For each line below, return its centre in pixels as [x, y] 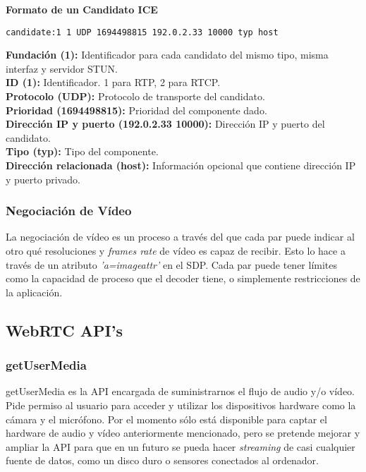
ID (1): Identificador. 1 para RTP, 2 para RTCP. [113, 82]
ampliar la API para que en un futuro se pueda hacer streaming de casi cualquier [181, 446]
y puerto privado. [43, 179]
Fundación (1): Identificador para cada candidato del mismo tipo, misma [167, 55]
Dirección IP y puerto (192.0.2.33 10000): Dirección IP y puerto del [165, 124]
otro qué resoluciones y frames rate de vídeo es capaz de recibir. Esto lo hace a [176, 250]
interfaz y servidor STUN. [62, 68]
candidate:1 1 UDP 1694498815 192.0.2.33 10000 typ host [142, 32]
